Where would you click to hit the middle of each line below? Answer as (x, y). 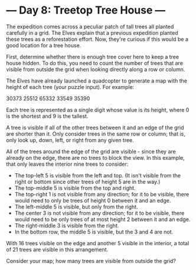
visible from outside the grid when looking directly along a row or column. (96, 69)
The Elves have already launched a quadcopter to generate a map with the (97, 81)
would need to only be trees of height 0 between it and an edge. (93, 200)
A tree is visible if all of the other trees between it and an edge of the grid (95, 127)
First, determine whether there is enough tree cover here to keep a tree (92, 57)
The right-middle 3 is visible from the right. (67, 225)
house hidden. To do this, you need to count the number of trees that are (94, 63)
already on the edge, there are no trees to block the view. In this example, (95, 157)
